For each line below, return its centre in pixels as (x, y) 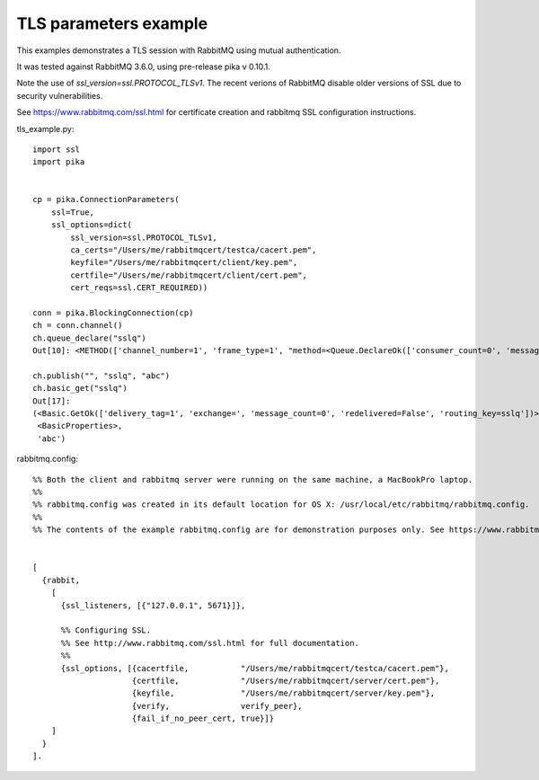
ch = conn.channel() (78, 325)
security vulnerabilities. (60, 95)
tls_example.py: (45, 129)
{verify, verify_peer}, (217, 706)
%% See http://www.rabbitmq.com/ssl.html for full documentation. (210, 643)
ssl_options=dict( (92, 225)
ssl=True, (72, 212)
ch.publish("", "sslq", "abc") (102, 376)
